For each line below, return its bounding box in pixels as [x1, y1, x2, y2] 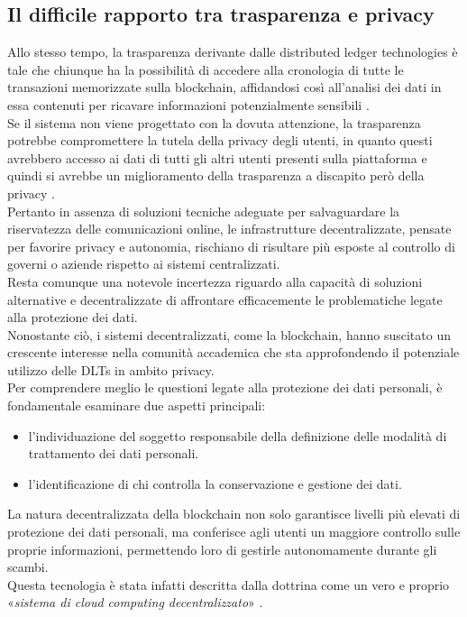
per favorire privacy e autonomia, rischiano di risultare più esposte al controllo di [7, 236, 455, 255]
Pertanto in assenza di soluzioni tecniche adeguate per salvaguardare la [7, 201, 400, 220]
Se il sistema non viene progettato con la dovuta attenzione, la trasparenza [7, 113, 421, 132]
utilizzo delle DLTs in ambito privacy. [7, 360, 215, 379]
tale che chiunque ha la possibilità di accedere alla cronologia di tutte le [7, 60, 404, 78]
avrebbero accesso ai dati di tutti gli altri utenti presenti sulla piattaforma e [7, 148, 427, 167]
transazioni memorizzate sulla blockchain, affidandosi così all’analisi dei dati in [7, 78, 442, 97]
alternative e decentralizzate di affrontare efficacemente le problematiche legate [7, 290, 443, 308]
